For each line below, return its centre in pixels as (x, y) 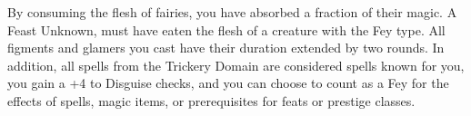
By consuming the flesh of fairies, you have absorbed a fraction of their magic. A (232, 12)
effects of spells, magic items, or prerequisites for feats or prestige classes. (211, 100)
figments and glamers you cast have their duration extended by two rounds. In (226, 48)
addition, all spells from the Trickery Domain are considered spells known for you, (236, 65)
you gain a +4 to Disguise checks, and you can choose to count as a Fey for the (228, 83)
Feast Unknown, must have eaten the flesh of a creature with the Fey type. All (226, 29)
